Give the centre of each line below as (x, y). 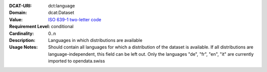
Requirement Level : (30, 27)
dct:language (62, 6)
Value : (16, 19)
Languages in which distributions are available (95, 40)
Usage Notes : (23, 47)
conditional (62, 27)
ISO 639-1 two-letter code (75, 19)
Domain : (18, 13)
